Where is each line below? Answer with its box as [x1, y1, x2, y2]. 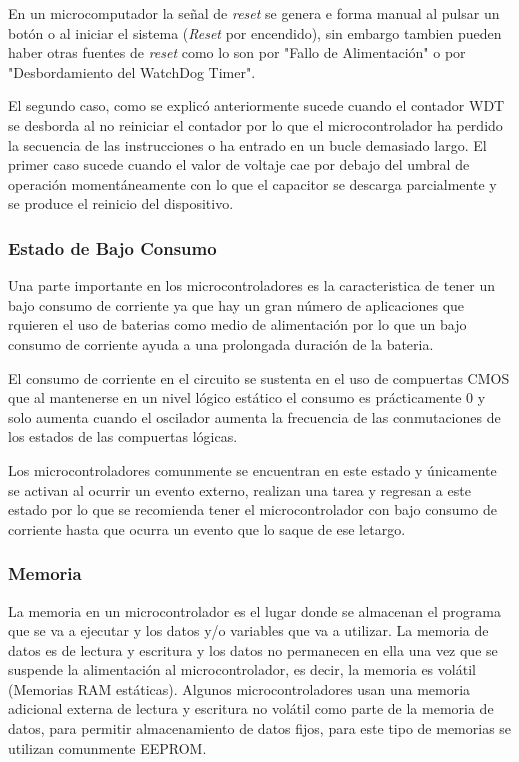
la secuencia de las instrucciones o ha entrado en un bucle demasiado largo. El [8, 134, 487, 155]
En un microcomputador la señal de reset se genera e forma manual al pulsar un [8, 3, 500, 23]
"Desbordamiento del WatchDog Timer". [8, 61, 256, 82]
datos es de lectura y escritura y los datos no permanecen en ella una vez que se [8, 639, 498, 660]
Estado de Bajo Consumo [8, 235, 217, 260]
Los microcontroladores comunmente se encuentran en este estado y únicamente [8, 459, 497, 480]
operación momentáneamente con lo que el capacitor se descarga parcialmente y [8, 173, 497, 194]
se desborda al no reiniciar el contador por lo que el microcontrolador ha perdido [8, 114, 503, 135]
